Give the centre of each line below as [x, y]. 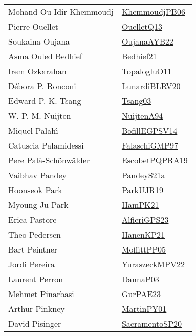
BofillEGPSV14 [149, 130]
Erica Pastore [32, 219]
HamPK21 [140, 205]
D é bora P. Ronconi [42, 86]
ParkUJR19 [143, 190]
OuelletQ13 [142, 26]
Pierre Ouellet [34, 26]
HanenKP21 [143, 234]
